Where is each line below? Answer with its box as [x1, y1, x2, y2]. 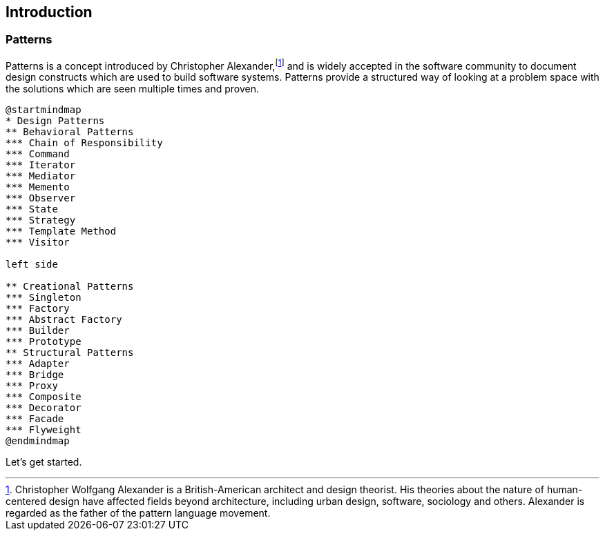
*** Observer [6, 192, 76, 204]
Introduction [6, 3, 93, 21]
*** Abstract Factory [6, 314, 122, 326]
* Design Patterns [6, 115, 105, 127]
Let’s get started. [6, 456, 82, 468]
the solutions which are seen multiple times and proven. [6, 83, 259, 95]
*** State [6, 204, 58, 215]
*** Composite [6, 391, 81, 403]
